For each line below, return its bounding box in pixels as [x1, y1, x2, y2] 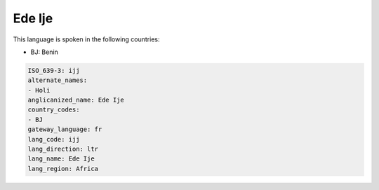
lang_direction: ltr [27, 145, 98, 154]
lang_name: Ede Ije [27, 155, 95, 163]
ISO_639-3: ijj [27, 67, 80, 74]
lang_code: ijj [27, 135, 80, 143]
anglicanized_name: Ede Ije [27, 96, 124, 104]
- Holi [27, 86, 51, 94]
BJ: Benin [30, 48, 59, 56]
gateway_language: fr [27, 125, 102, 133]
